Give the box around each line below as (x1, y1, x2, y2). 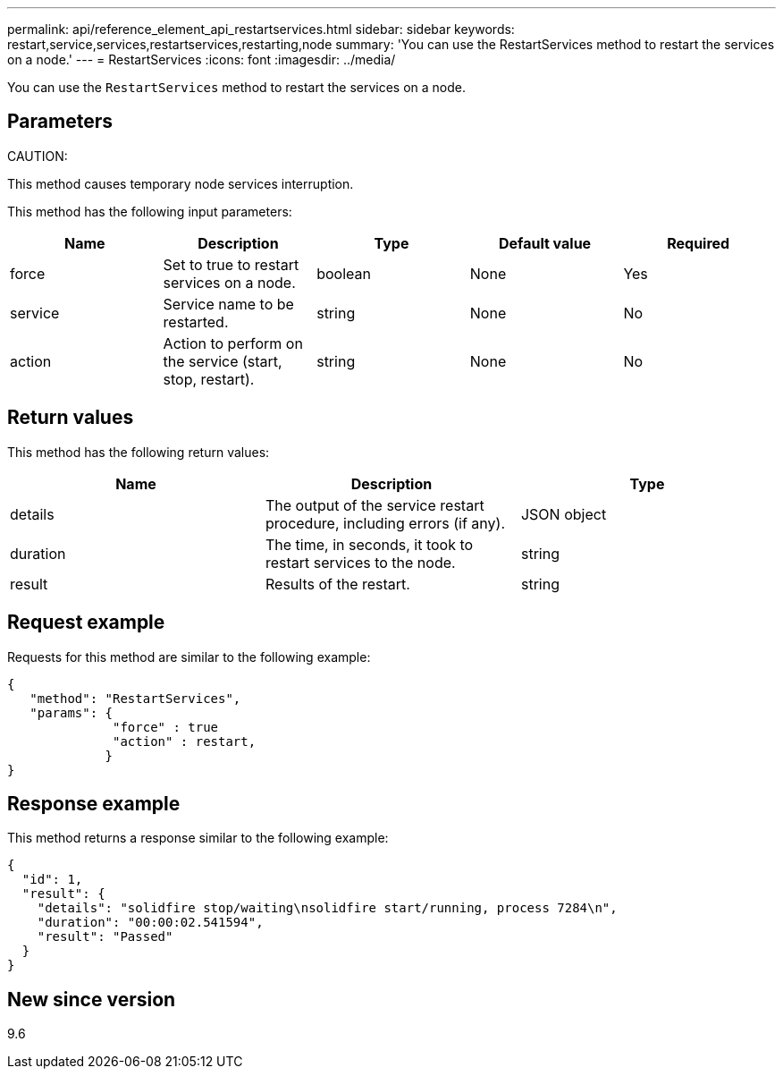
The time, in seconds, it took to (265, 535, 474, 554)
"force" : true (113, 719, 219, 734)
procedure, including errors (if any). (265, 513, 505, 532)
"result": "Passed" (37, 929, 173, 945)
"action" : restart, (113, 733, 257, 749)
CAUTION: (7, 148, 68, 164)
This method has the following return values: (7, 444, 270, 460)
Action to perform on (163, 334, 303, 352)
